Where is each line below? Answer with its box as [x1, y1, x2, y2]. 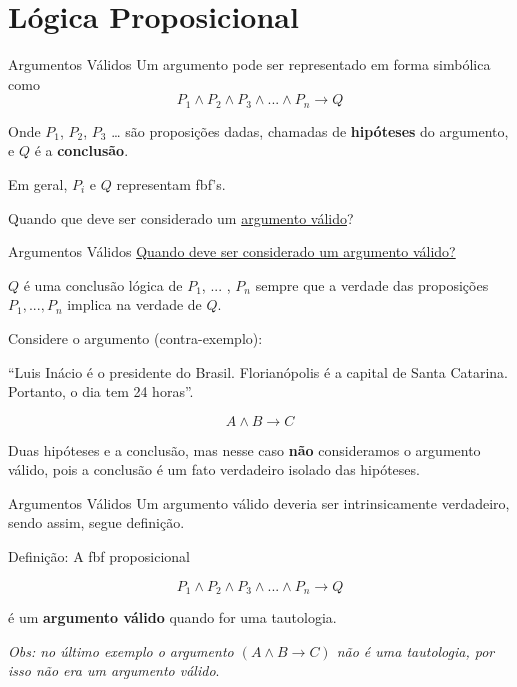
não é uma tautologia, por [336, 640, 495, 661]
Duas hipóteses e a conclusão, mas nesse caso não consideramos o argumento [8, 439, 481, 460]
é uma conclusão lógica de [23, 274, 183, 295]
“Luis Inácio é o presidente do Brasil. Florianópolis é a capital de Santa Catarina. [8, 361, 508, 382]
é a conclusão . [34, 140, 129, 161]
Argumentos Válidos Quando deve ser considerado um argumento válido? [8, 241, 456, 262]
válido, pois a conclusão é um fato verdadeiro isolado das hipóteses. [8, 459, 420, 480]
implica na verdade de [67, 294, 202, 315]
